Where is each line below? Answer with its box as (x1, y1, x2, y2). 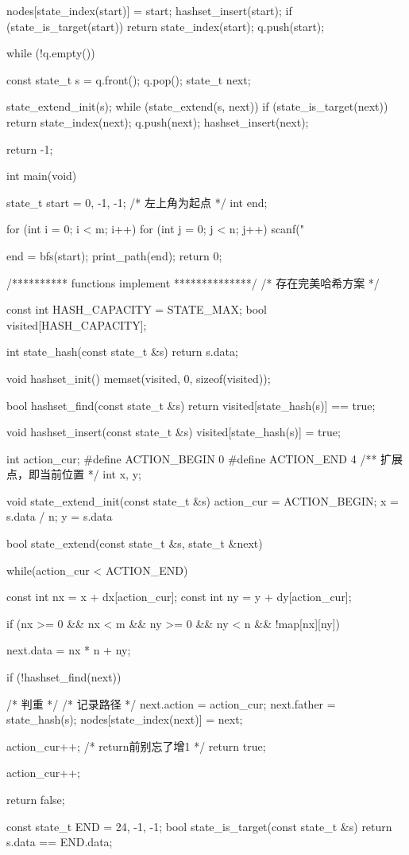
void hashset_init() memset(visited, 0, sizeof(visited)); (6, 369, 271, 386)
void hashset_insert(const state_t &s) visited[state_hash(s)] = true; (6, 424, 341, 440)
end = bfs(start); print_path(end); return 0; (6, 247, 222, 264)
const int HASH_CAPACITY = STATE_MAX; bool (6, 301, 267, 318)
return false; (6, 791, 65, 807)
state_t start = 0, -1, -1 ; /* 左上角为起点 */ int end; (6, 193, 268, 210)
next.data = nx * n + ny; (6, 642, 131, 658)
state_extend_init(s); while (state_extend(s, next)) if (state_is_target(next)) (6, 98, 388, 115)
